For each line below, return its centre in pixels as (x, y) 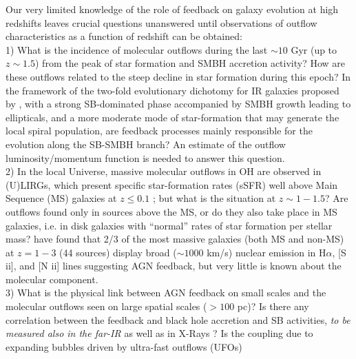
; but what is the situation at (214, 198)
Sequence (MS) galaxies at (61, 198)
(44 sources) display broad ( (118, 252)
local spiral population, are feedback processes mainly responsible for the (159, 131)
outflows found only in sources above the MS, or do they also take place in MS (171, 211)
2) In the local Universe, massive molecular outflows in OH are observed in (164, 171)
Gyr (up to (314, 49)
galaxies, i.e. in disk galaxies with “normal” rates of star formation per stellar (169, 225)
